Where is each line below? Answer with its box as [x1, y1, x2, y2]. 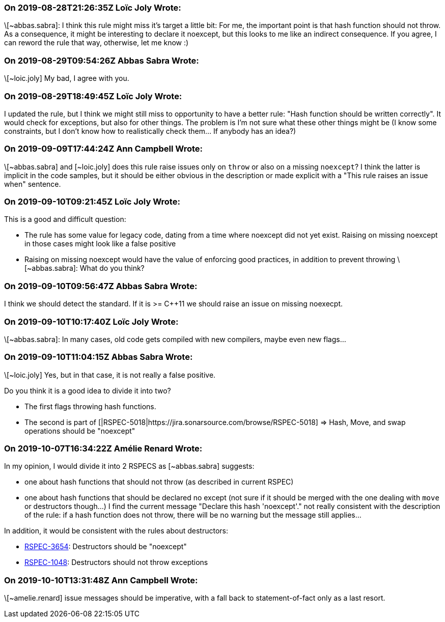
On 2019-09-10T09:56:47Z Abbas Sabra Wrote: [4, 280, 198, 291]
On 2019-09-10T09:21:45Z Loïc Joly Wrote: [4, 196, 180, 207]
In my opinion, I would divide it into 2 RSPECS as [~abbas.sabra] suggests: [4, 462, 255, 471]
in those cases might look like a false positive [24, 239, 176, 248]
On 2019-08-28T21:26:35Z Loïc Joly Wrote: [4, 3, 181, 13]
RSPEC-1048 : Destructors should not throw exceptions [24, 558, 208, 567]
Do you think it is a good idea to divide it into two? [4, 386, 171, 395]
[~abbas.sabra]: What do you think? [24, 264, 145, 273]
